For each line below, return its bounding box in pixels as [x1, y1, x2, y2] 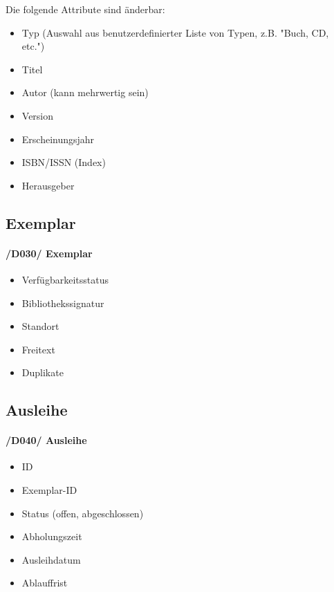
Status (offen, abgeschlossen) [21, 506, 144, 520]
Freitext [21, 342, 55, 356]
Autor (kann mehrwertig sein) [21, 85, 149, 100]
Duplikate [21, 365, 64, 380]
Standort [21, 319, 59, 333]
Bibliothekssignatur [21, 295, 104, 310]
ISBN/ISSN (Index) [21, 155, 106, 169]
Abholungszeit [21, 529, 82, 544]
